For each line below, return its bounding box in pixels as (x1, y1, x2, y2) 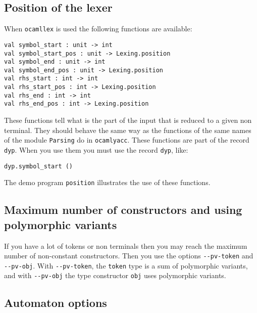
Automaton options (4, 295, 107, 310)
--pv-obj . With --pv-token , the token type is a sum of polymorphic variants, (4, 260, 248, 271)
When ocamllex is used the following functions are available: (4, 23, 192, 34)
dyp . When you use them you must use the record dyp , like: (4, 144, 188, 155)
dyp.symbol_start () (4, 162, 73, 170)
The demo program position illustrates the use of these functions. (4, 177, 211, 188)
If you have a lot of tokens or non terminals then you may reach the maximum (4, 240, 247, 251)
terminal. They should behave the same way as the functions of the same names (4, 124, 251, 135)
